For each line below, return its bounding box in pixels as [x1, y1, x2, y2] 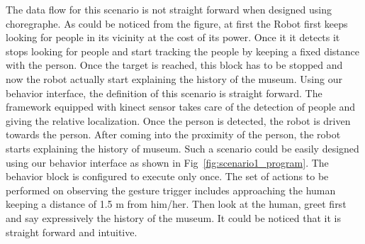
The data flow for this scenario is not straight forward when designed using [6, 2, 332, 16]
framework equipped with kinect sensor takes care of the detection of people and [6, 99, 356, 114]
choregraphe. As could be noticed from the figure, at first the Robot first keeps [6, 16, 348, 30]
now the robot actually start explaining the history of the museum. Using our [6, 71, 342, 86]
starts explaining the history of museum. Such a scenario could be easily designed [6, 140, 359, 155]
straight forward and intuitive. [6, 224, 137, 239]
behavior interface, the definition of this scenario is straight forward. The [6, 85, 322, 100]
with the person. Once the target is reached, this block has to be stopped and [6, 57, 343, 72]
